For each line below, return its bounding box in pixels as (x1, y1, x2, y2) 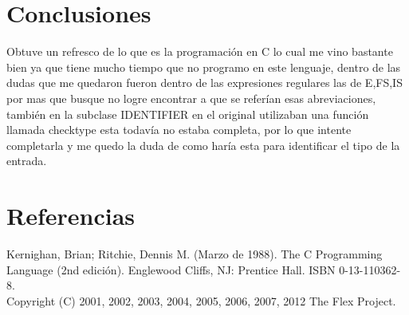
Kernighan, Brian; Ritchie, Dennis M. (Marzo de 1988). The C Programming (6, 246, 383, 262)
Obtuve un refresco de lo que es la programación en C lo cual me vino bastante (6, 43, 393, 60)
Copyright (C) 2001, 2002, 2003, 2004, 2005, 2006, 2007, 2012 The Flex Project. (6, 292, 396, 309)
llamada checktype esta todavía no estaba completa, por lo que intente (6, 121, 352, 138)
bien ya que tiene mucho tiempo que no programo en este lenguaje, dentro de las (6, 58, 401, 75)
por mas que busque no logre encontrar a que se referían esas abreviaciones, (6, 89, 376, 106)
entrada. (6, 152, 47, 169)
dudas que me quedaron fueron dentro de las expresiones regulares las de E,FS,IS (6, 74, 403, 91)
